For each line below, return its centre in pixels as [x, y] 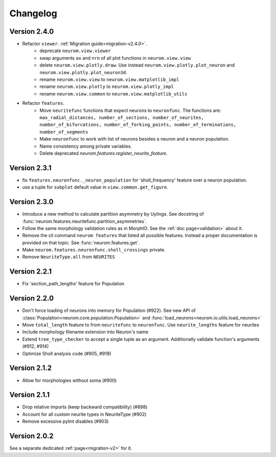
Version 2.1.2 [31, 368]
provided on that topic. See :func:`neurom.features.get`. [81, 242]
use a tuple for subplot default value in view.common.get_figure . [95, 187]
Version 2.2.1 [31, 272]
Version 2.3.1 [30, 168]
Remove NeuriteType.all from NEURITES [68, 257]
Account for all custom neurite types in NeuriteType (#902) [84, 414]
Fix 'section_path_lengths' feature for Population [73, 284]
